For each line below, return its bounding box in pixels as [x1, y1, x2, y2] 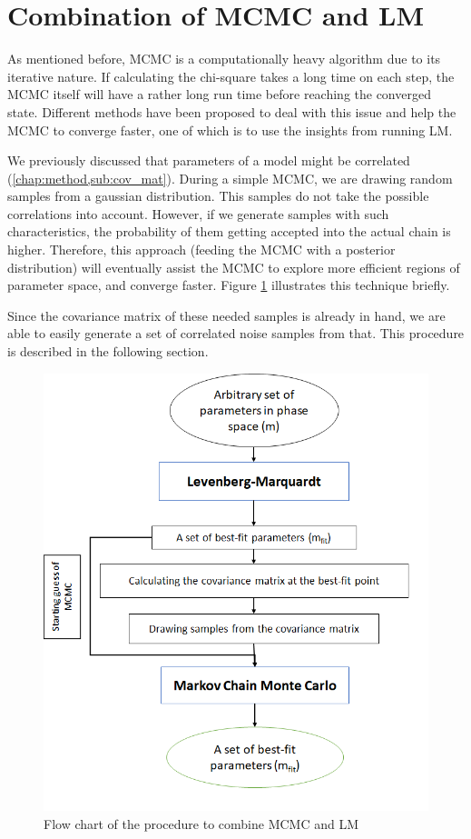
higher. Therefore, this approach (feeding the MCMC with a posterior [7, 240, 396, 259]
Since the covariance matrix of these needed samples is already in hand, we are [7, 305, 446, 325]
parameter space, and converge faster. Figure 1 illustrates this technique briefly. [7, 275, 450, 295]
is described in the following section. [7, 342, 209, 361]
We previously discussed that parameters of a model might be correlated [7, 151, 410, 170]
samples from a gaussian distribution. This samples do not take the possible [7, 186, 429, 205]
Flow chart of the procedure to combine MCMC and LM [44, 814, 359, 833]
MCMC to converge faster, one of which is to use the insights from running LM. [7, 120, 453, 139]
